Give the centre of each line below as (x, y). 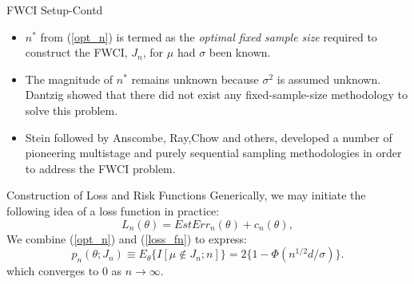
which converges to (53, 271)
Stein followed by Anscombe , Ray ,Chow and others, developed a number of (209, 137)
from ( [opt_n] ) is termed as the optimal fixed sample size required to (209, 36)
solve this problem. (72, 110)
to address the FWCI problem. (100, 168)
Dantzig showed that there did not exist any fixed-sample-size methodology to (216, 95)
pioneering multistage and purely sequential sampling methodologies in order (213, 153)
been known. (240, 52)
